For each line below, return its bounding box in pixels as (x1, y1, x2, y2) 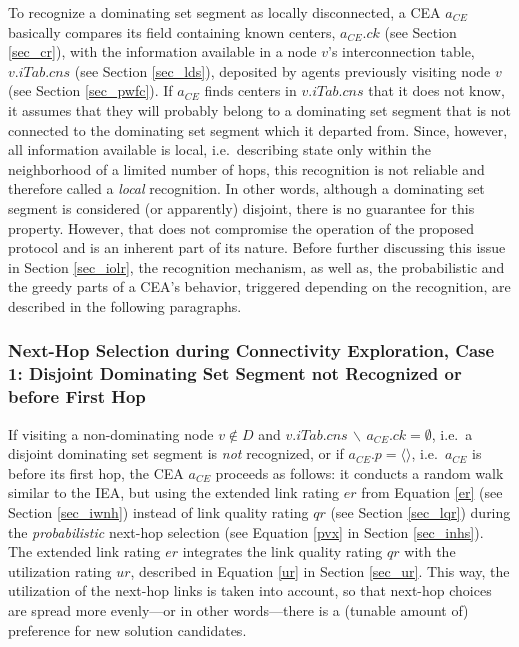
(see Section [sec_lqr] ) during (330, 501, 511, 522)
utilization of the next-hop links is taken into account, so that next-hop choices (8, 580, 492, 601)
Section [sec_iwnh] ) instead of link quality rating (8, 501, 309, 522)
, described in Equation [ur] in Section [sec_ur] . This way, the (130, 560, 510, 581)
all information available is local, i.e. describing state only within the (8, 139, 432, 160)
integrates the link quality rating (182, 541, 383, 562)
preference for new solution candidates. (8, 619, 247, 640)
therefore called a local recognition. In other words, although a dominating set (8, 178, 485, 199)
